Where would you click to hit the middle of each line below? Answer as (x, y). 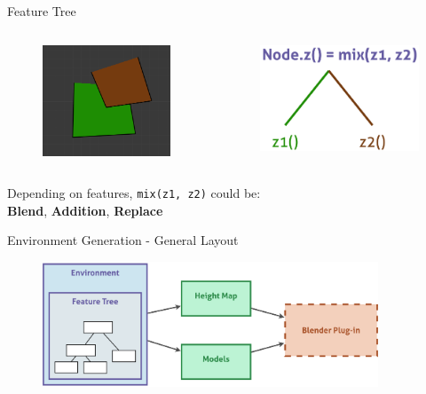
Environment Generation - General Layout (123, 240)
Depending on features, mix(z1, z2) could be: (134, 193)
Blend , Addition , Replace (85, 210)
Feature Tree (42, 11)
